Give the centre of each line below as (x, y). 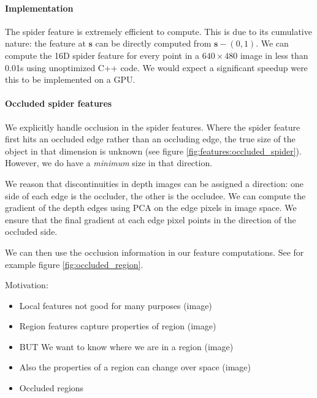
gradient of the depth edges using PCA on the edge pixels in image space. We (151, 208)
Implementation (39, 8)
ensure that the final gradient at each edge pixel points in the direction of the (151, 219)
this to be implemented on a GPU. (70, 79)
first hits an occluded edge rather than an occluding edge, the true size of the (150, 139)
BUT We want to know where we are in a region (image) (126, 346)
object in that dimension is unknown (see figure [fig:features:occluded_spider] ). (153, 151)
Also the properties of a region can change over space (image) (135, 367)
